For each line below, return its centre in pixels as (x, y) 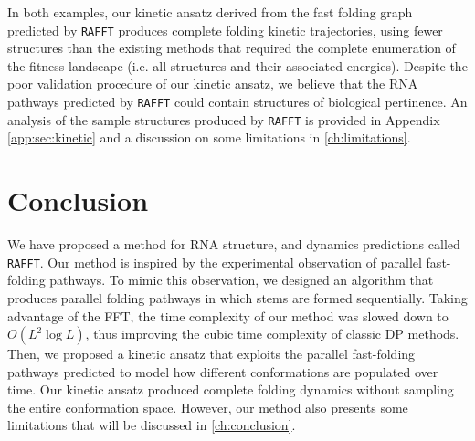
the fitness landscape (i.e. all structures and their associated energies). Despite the (237, 65)
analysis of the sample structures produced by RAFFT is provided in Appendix (224, 119)
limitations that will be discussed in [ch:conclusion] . (152, 425)
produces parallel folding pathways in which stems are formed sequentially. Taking (237, 297)
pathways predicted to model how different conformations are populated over (223, 371)
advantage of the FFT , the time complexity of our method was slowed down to (228, 315)
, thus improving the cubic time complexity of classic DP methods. (272, 334)
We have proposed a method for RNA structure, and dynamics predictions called (234, 244)
